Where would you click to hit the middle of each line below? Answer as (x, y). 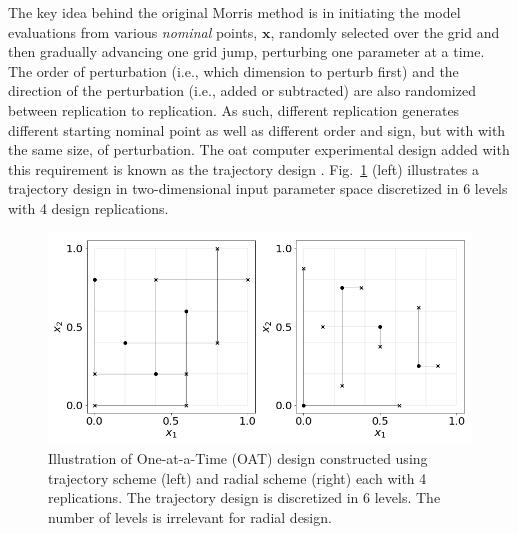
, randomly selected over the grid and (385, 31)
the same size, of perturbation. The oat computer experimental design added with (259, 149)
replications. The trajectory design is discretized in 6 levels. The (244, 497)
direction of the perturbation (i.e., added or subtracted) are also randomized (242, 90)
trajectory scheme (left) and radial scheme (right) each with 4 (237, 477)
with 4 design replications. (88, 207)
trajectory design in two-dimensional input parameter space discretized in (233, 188)
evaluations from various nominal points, (133, 31)
